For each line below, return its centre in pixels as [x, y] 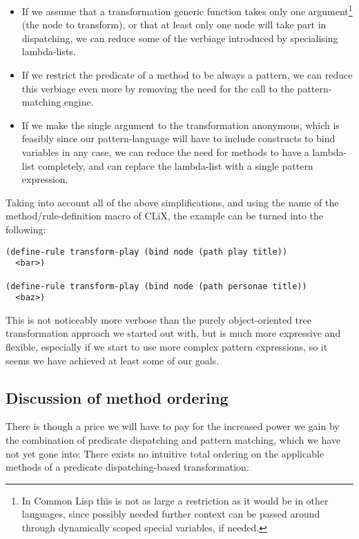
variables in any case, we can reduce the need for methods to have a [165, 152]
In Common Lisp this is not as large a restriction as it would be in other [175, 500]
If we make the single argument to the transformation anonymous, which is [181, 125]
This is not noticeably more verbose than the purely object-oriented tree [158, 319]
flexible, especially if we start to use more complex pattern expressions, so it [167, 347]
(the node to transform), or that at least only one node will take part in [174, 24]
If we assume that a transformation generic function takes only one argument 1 [187, 10]
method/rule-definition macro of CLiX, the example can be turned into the [164, 216]
